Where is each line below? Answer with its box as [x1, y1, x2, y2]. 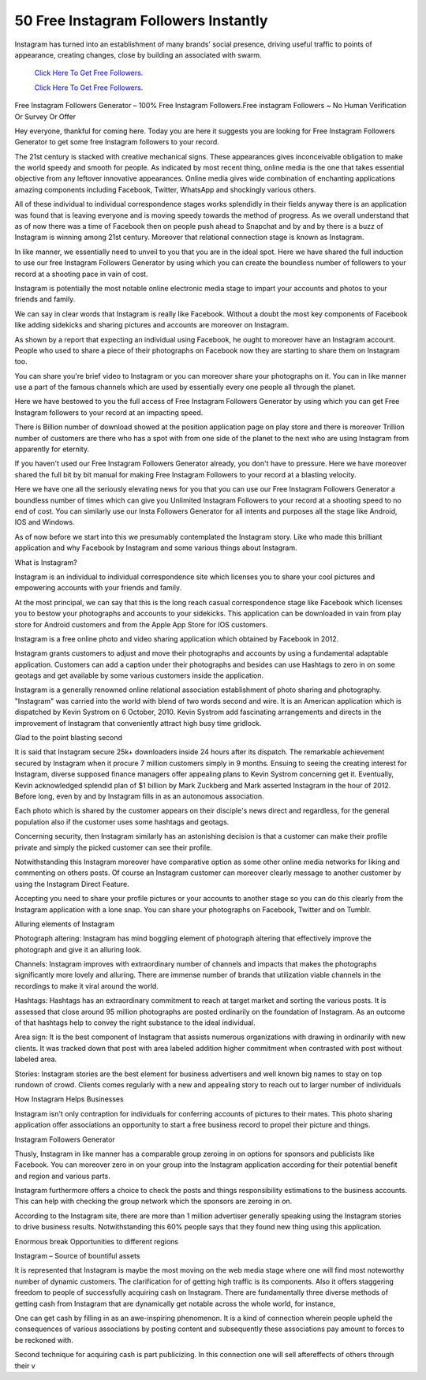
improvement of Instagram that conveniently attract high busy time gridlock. [14, 718, 262, 727]
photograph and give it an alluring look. [14, 944, 142, 954]
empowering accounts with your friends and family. [14, 583, 181, 593]
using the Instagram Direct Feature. [14, 879, 129, 888]
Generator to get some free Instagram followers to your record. [14, 137, 220, 147]
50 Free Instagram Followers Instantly [14, 12, 268, 29]
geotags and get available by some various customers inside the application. [14, 671, 264, 680]
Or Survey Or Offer [14, 111, 77, 122]
